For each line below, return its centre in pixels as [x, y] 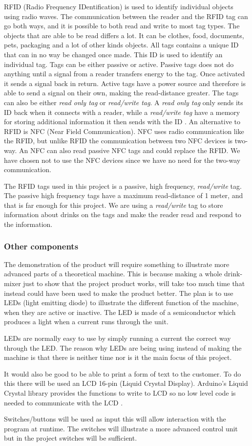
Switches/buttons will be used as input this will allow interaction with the [115, 419]
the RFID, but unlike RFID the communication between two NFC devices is [118, 141]
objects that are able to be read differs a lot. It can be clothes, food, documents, [124, 35]
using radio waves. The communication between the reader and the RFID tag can [126, 16]
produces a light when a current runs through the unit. [86, 322]
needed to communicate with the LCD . [63, 402]
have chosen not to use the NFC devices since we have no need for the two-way [122, 160]
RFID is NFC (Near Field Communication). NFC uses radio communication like [124, 131]
